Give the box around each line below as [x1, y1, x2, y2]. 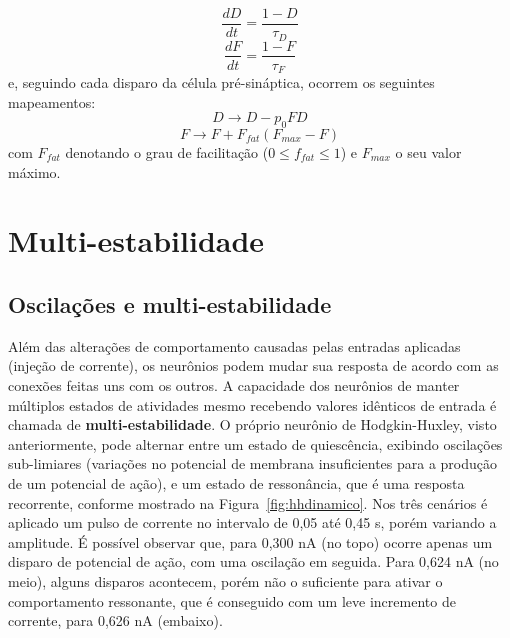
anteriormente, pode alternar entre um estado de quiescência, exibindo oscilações [8, 433, 503, 454]
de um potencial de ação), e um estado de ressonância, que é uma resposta [8, 472, 465, 493]
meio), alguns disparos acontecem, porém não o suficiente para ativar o [8, 570, 443, 591]
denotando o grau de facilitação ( [65, 142, 269, 163]
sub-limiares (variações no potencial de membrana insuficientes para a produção [8, 453, 498, 474]
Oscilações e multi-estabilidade [8, 288, 332, 319]
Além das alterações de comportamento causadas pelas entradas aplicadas [8, 335, 461, 356]
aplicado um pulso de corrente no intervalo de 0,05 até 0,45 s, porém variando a [8, 512, 497, 533]
